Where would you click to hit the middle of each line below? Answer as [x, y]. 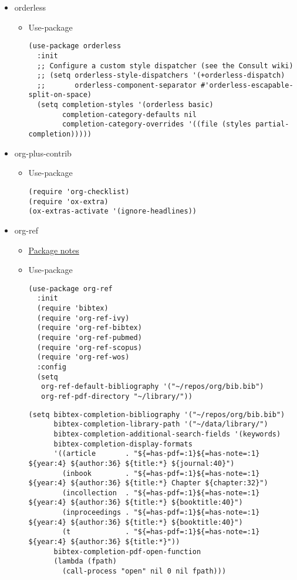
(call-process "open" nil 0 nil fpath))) [144, 571]
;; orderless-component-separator [117, 85]
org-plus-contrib [43, 153]
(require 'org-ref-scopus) [89, 347]
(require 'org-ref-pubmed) [89, 337]
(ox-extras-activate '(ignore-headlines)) [112, 211]
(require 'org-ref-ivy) [83, 318]
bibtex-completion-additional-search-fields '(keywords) [167, 434]
